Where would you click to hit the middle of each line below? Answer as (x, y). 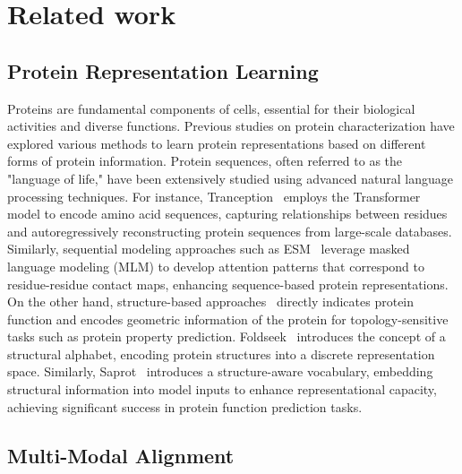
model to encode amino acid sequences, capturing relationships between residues (227, 214)
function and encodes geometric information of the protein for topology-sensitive (228, 319)
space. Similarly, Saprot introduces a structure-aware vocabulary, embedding (220, 371)
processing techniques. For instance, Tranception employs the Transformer (214, 196)
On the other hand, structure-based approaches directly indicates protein (211, 302)
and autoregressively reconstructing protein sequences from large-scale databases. (230, 231)
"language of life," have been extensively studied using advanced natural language (231, 178)
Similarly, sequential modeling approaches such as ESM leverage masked (209, 249)
